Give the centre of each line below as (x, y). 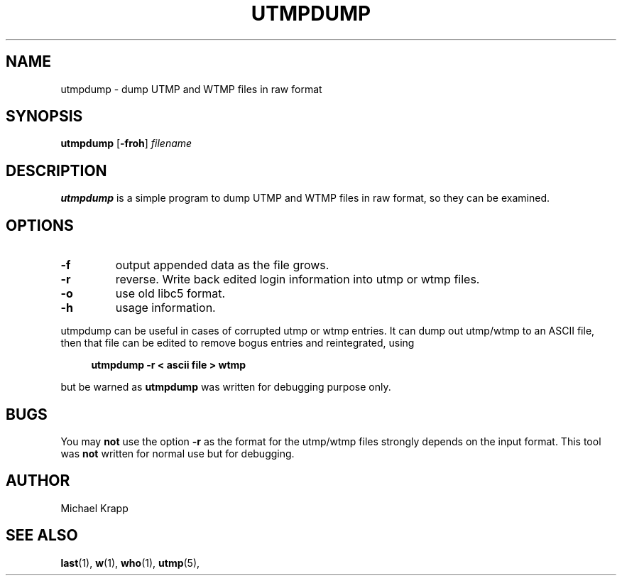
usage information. (165, 308)
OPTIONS (40, 225)
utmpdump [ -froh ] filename (126, 143)
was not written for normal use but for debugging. (178, 453)
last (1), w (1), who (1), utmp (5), (130, 563)
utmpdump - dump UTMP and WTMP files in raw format (191, 89)
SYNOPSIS (44, 116)
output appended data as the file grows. (222, 265)
